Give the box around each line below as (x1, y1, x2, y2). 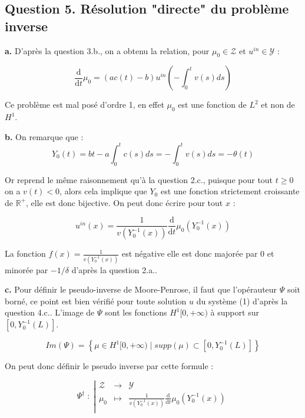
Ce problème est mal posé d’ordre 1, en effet (5, 98, 164, 111)
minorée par (5, 263, 48, 276)
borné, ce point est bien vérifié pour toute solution (5, 294, 187, 307)
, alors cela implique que (59, 185, 147, 197)
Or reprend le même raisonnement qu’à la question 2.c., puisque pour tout (5, 173, 273, 185)
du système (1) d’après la (196, 294, 288, 307)
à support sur (210, 306, 259, 319)
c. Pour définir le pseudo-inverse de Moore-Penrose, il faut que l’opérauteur (5, 283, 277, 296)
